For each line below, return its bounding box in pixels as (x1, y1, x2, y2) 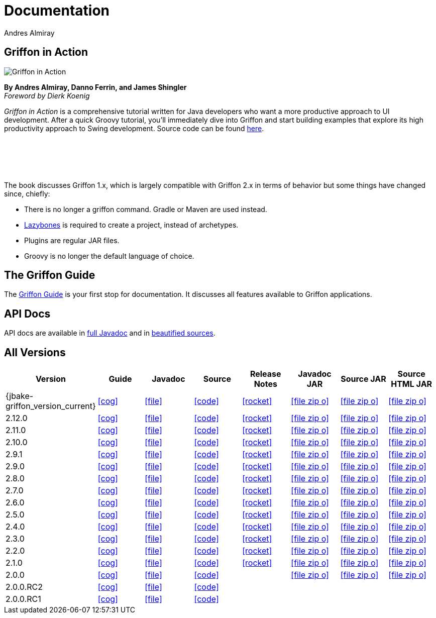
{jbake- (6, 391, 34, 401)
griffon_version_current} (6, 401, 96, 411)
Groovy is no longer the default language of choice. (24, 251, 194, 260)
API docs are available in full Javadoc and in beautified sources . (4, 329, 215, 338)
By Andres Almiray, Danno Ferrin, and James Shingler (4, 82, 187, 91)
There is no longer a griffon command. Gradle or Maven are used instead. (24, 204, 267, 214)
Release (250, 369, 281, 379)
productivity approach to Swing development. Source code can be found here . (4, 124, 264, 133)
